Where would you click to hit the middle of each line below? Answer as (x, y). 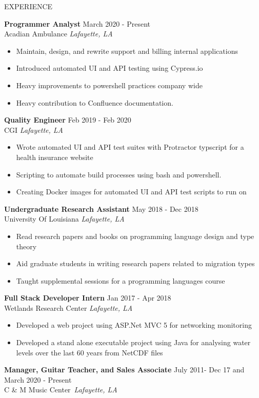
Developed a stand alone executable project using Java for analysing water (133, 342)
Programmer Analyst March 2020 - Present (77, 23)
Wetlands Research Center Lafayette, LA (68, 307)
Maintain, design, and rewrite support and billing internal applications (127, 51)
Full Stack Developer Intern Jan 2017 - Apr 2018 (88, 298)
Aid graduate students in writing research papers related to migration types (135, 263)
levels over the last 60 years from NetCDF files (89, 352)
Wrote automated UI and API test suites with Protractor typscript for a (130, 147)
